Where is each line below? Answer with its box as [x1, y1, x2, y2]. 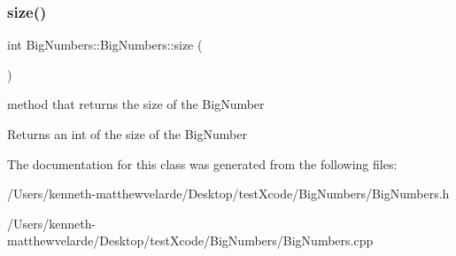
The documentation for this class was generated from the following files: [7, 154, 398, 173]
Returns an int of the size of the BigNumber [7, 125, 247, 143]
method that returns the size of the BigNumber [7, 95, 265, 113]
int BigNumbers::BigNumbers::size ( [7, 35, 203, 54]
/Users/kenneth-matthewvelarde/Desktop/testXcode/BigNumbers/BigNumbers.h [7, 184, 450, 203]
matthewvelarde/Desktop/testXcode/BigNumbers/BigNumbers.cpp [7, 231, 374, 250]
